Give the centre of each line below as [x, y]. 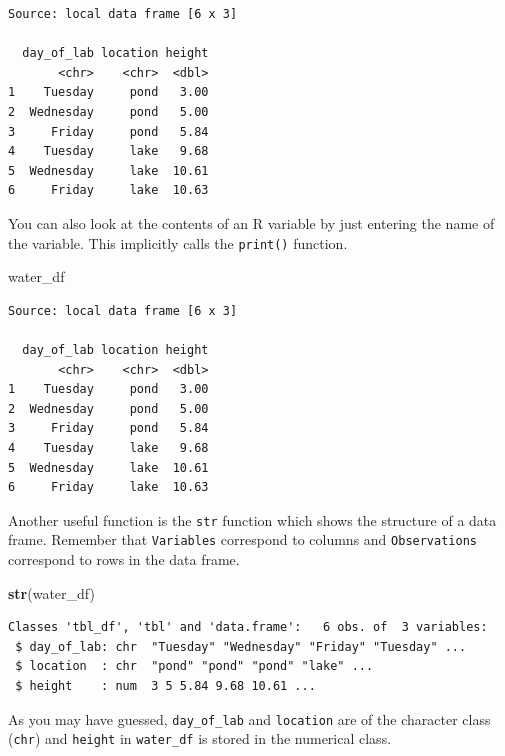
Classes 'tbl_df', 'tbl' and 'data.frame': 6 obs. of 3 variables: [248, 627]
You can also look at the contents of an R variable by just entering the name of [251, 222]
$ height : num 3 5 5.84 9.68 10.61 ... [165, 686]
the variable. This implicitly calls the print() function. [178, 242]
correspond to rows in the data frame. [124, 559]
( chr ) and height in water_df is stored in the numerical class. [200, 738]
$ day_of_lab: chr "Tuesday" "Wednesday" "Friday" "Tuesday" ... [241, 646]
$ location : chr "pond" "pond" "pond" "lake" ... [194, 666]
